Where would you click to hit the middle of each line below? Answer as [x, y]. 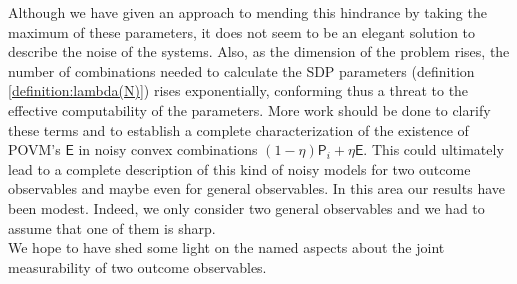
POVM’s [34, 149]
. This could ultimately [433, 149]
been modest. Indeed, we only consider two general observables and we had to [246, 207]
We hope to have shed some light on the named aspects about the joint [226, 247]
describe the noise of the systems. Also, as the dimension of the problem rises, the [259, 51]
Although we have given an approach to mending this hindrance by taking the [247, 12]
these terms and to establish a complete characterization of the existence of [238, 129]
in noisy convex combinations [168, 149]
